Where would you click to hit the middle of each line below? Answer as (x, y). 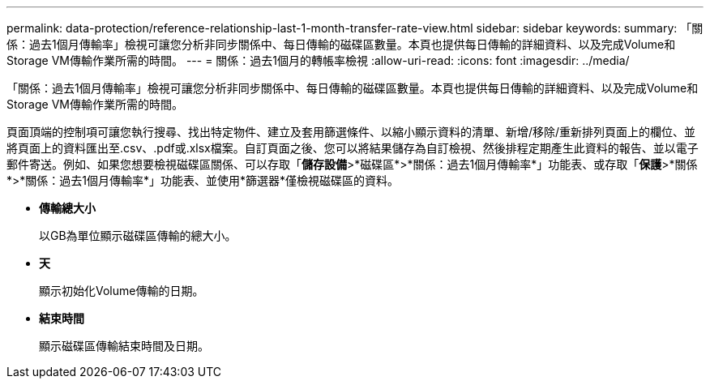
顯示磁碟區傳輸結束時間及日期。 (124, 346)
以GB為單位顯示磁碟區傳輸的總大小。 (138, 235)
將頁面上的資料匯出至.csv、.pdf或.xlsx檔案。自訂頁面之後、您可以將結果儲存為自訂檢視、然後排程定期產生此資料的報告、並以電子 (353, 148)
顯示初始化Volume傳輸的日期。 (122, 291)
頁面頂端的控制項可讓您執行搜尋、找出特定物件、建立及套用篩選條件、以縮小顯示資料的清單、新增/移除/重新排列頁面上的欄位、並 (351, 132)
